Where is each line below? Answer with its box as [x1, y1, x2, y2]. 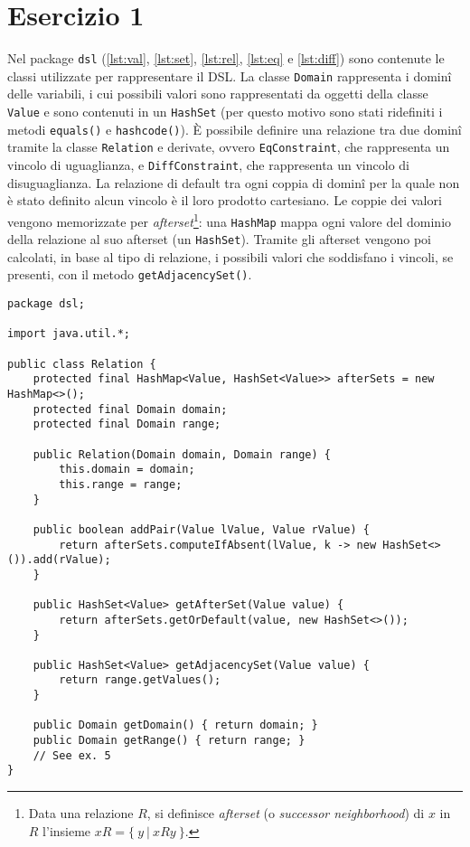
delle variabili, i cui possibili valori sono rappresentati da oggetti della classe [7, 84, 428, 103]
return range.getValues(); [59, 673, 221, 687]
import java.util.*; [7, 327, 131, 341]
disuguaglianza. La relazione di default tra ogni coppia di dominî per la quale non [7, 173, 460, 192]
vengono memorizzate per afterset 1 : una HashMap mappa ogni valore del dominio [7, 209, 452, 231]
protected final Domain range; [33, 418, 221, 431]
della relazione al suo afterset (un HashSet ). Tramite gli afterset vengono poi [7, 230, 431, 249]
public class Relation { [7, 357, 156, 371]
